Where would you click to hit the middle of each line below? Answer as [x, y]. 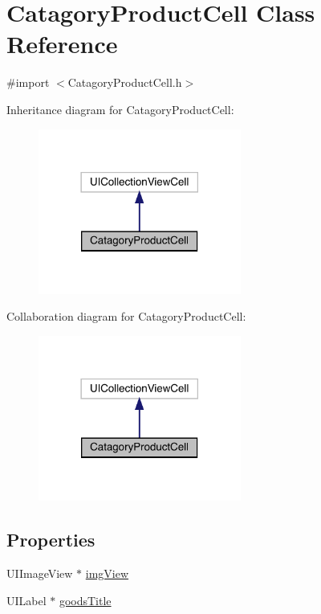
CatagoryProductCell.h [125, 82]
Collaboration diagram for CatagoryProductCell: [126, 316]
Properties [51, 540]
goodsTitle [85, 600]
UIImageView [40, 573]
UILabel [26, 600]
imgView [107, 573]
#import [28, 82]
